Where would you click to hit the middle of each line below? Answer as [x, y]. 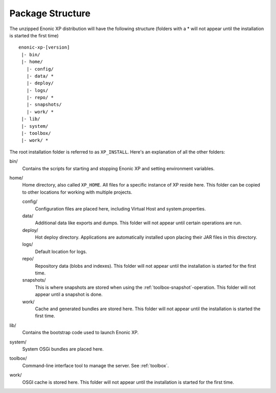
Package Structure [50, 13]
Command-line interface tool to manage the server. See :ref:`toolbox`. [96, 365]
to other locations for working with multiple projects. [77, 192]
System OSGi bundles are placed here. [63, 349]
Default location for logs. [61, 251]
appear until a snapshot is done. [69, 294]
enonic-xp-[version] [44, 48]
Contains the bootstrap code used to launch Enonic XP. [80, 333]
